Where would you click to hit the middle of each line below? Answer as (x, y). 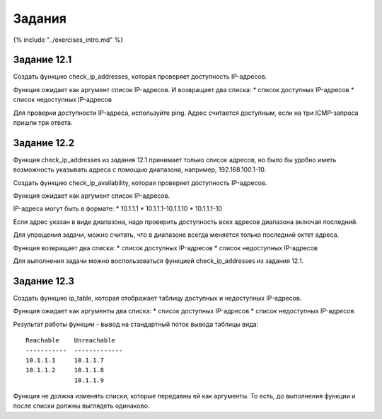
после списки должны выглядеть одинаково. (81, 406)
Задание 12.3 (44, 281)
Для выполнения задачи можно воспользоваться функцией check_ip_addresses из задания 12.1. (158, 261)
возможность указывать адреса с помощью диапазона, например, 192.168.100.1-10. (140, 169)
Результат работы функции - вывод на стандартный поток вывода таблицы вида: (136, 324)
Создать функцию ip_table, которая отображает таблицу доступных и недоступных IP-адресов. (157, 298)
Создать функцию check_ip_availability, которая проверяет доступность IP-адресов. (140, 183)
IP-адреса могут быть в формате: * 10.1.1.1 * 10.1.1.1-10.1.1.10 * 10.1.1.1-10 (118, 208)
